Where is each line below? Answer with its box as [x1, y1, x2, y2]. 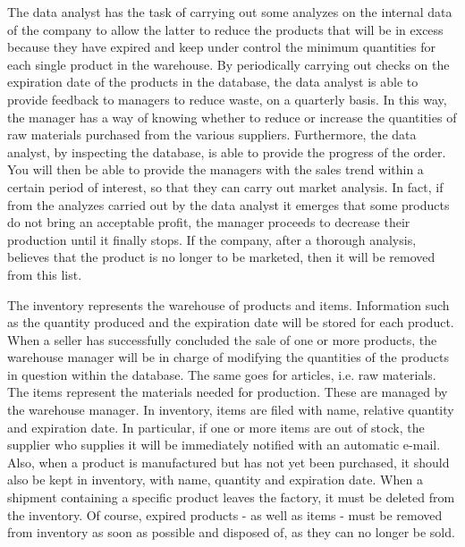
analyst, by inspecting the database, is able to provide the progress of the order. [7, 142, 446, 161]
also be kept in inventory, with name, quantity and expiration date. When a [7, 470, 423, 489]
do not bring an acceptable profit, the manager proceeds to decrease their [7, 213, 410, 231]
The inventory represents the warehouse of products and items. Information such [7, 295, 450, 314]
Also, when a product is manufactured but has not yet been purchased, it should [7, 452, 450, 471]
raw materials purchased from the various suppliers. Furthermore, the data [7, 125, 417, 144]
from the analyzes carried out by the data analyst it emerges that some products [7, 195, 450, 214]
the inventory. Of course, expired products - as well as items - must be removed [7, 505, 443, 524]
